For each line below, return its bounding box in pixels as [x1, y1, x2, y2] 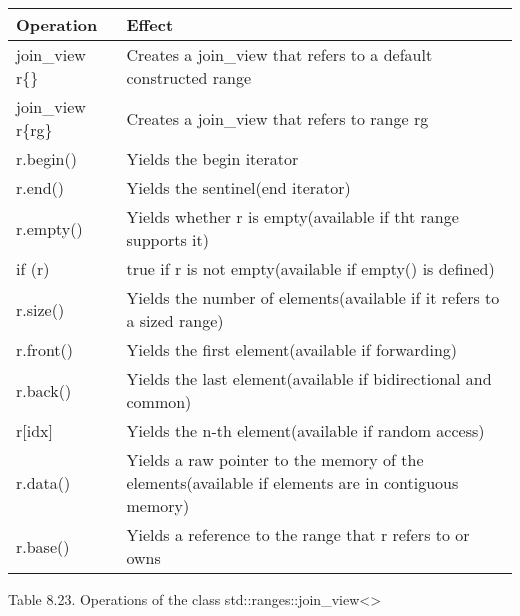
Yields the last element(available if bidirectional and [126, 367, 492, 390]
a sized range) [126, 309, 224, 332]
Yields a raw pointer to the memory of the [126, 448, 424, 471]
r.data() [16, 471, 71, 494]
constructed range [126, 66, 252, 89]
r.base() [16, 534, 70, 558]
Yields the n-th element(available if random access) [126, 419, 485, 442]
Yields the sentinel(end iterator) [126, 176, 351, 199]
